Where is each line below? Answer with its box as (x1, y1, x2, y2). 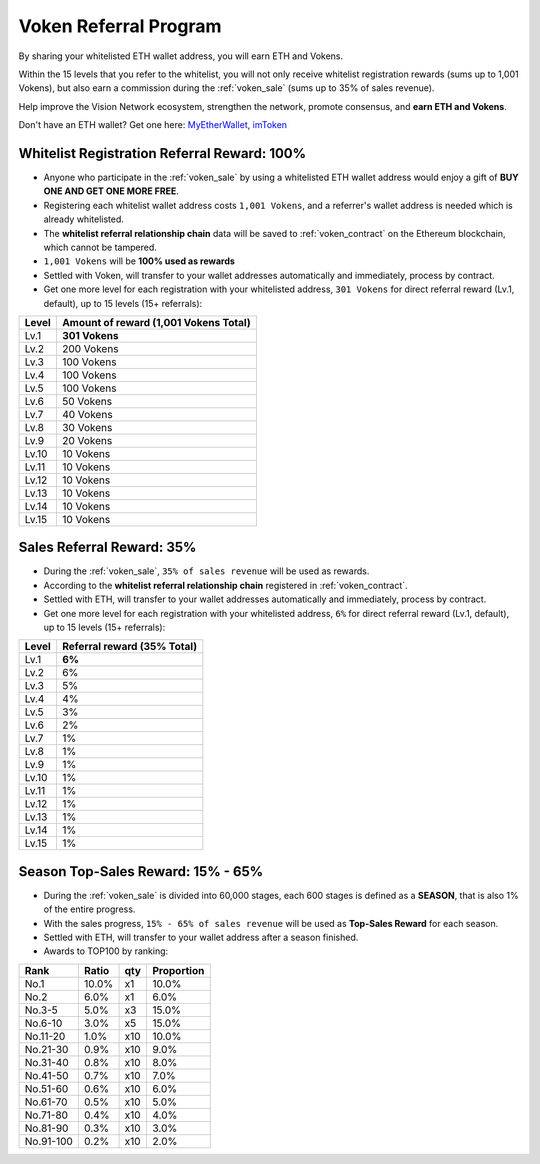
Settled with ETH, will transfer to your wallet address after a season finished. (43, 931, 359, 944)
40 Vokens (61, 407, 114, 421)
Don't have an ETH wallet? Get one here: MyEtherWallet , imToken (18, 119, 288, 131)
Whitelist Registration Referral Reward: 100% (18, 145, 307, 162)
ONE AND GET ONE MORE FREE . (43, 185, 180, 197)
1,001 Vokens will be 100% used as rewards (43, 255, 235, 267)
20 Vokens (61, 433, 113, 447)
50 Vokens (61, 394, 113, 408)
